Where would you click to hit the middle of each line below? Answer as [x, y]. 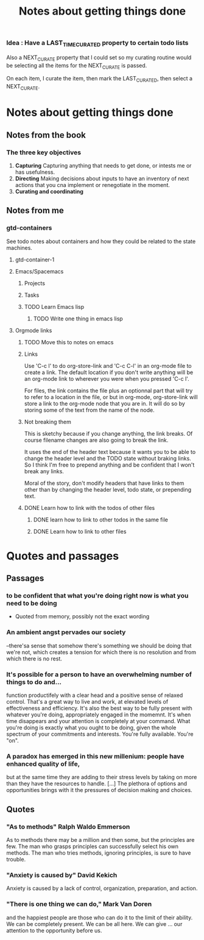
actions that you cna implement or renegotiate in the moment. [93, 185]
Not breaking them [47, 422]
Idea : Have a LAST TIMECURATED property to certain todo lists [97, 43]
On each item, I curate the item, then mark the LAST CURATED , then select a [100, 79]
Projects [35, 283]
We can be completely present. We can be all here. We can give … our [94, 924]
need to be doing [32, 603]
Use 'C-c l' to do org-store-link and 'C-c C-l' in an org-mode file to [108, 366]
